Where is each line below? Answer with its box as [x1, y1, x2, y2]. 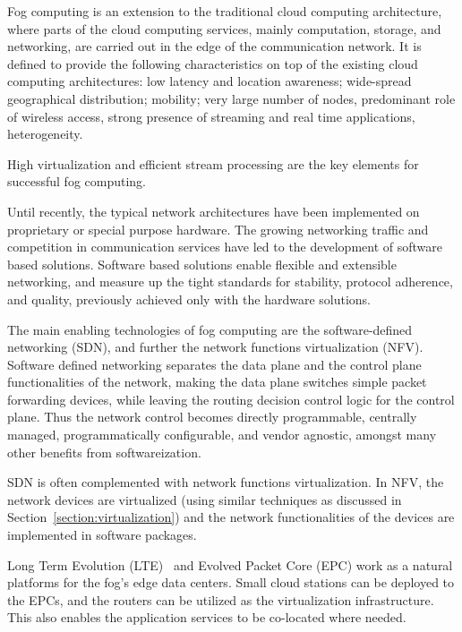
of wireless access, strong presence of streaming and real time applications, [7, 107, 415, 125]
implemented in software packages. [7, 525, 197, 544]
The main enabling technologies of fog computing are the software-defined [7, 320, 413, 338]
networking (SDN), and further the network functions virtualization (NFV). [7, 337, 423, 356]
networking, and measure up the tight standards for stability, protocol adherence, [7, 272, 453, 291]
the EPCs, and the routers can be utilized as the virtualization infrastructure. [7, 590, 434, 609]
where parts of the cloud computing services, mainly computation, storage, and [7, 19, 441, 38]
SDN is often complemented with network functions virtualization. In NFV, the [7, 473, 444, 491]
